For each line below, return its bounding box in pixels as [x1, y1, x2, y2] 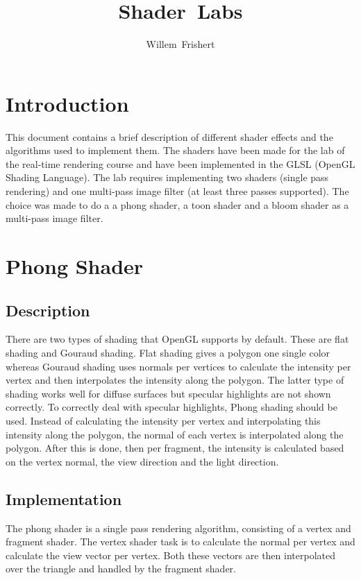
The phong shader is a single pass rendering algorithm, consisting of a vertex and [6, 520, 351, 535]
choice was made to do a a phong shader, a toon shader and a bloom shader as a [6, 197, 349, 212]
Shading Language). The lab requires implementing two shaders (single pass [6, 170, 329, 185]
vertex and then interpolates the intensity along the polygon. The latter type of [6, 373, 344, 387]
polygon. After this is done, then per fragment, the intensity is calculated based [6, 441, 344, 455]
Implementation [6, 488, 122, 509]
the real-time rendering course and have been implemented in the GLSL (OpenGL [6, 156, 355, 171]
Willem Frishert [146, 37, 215, 51]
